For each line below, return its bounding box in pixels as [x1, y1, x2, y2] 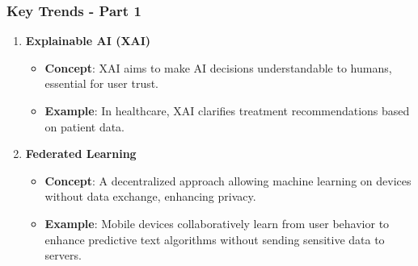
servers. [44, 247, 82, 264]
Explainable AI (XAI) [25, 32, 151, 49]
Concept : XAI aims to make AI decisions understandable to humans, [44, 59, 392, 76]
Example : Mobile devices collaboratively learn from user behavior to [44, 214, 390, 231]
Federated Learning [25, 145, 137, 162]
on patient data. [44, 118, 125, 135]
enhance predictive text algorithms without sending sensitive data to [44, 231, 385, 247]
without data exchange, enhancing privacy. [44, 188, 256, 205]
